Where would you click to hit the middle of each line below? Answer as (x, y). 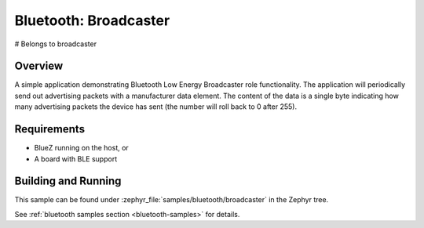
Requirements (50, 129)
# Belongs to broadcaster (56, 44)
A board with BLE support (76, 159)
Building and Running (68, 181)
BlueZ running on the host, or (81, 148)
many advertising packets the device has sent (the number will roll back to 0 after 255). (156, 107)
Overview (39, 66)
